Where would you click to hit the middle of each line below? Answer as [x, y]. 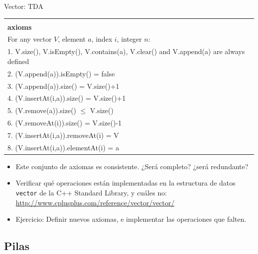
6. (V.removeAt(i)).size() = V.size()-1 [64, 123]
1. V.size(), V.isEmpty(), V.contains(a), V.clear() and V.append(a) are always [126, 51]
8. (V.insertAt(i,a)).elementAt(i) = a [63, 147]
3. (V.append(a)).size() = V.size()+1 [64, 86]
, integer [129, 39]
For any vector [30, 39]
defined [18, 61]
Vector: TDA [24, 6]
